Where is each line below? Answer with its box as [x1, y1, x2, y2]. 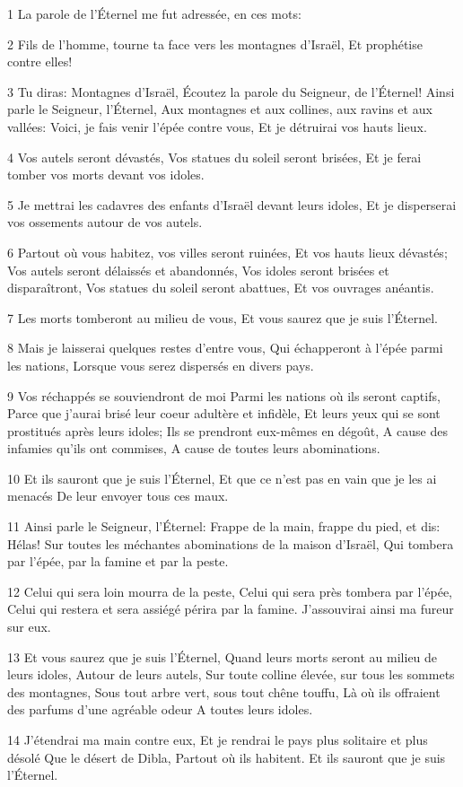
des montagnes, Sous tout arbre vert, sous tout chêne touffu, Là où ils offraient [7, 682, 441, 701]
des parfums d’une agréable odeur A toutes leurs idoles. [7, 700, 313, 719]
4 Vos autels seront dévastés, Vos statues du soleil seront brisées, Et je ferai [7, 147, 422, 166]
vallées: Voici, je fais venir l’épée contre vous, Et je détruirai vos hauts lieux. [7, 117, 427, 136]
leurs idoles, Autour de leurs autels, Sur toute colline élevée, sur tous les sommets [7, 665, 455, 684]
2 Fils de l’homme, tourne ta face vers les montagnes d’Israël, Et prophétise [7, 34, 423, 53]
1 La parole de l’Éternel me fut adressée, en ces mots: [7, 4, 301, 22]
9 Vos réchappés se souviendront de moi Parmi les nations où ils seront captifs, [7, 386, 441, 405]
